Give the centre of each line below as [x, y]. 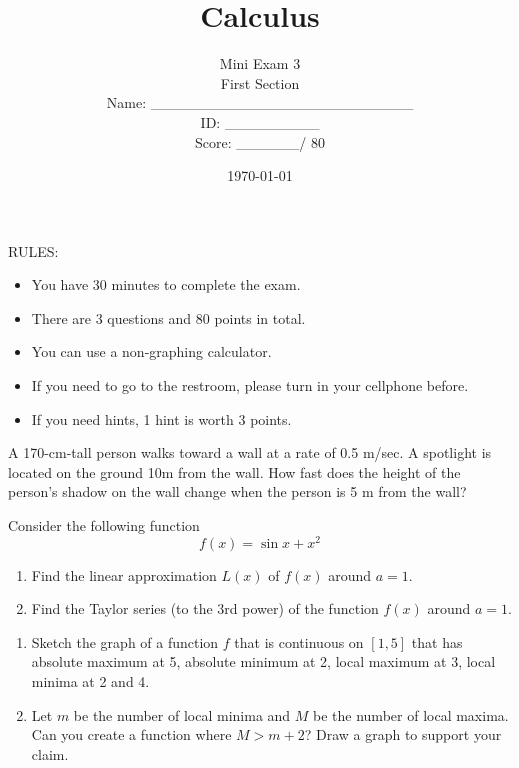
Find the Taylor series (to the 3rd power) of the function [205, 608]
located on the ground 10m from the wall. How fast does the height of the [234, 471]
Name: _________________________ [260, 102]
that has [437, 641]
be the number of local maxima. [411, 714]
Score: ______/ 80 [260, 141]
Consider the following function [104, 525]
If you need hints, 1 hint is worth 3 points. [161, 418]
